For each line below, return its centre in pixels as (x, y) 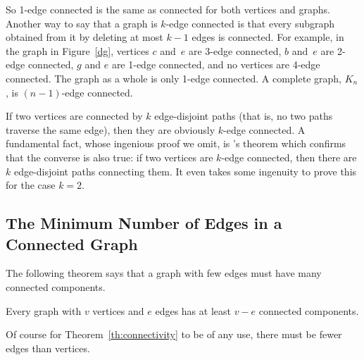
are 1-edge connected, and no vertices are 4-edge (216, 64)
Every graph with (44, 310)
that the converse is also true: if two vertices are (109, 157)
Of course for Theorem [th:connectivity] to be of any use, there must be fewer (174, 334)
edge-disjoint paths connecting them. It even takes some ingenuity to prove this (185, 171)
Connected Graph (72, 243)
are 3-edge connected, (235, 50)
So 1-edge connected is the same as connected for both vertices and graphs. (168, 9)
